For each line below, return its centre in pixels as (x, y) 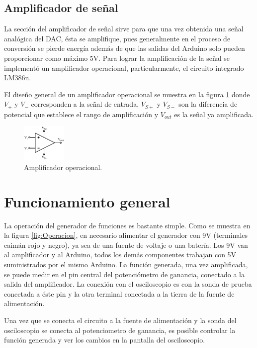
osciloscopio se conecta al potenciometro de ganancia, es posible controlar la (120, 330)
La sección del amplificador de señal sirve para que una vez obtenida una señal (124, 29)
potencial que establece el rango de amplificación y (81, 114)
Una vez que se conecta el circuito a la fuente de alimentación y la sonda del (120, 320)
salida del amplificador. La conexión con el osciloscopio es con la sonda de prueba (128, 284)
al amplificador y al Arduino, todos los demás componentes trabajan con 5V (120, 255)
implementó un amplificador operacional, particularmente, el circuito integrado (124, 68)
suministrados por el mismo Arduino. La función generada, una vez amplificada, (126, 264)
